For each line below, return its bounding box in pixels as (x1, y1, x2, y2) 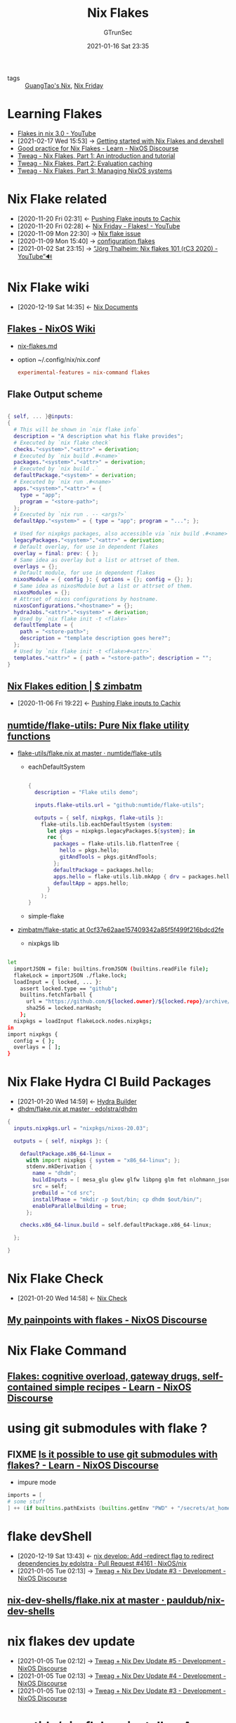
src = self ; (32, 1183, 68, 1190)
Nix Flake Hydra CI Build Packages (7, 1074, 211, 1090)
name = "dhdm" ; (32, 1170, 77, 1177)
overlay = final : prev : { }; (13, 550, 99, 557)
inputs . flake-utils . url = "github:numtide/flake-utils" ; (34, 801, 205, 809)
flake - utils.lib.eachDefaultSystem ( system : (41, 821, 173, 828)
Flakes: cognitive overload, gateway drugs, (7, 1370, 200, 1382)
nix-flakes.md (17, 342, 58, 350)
